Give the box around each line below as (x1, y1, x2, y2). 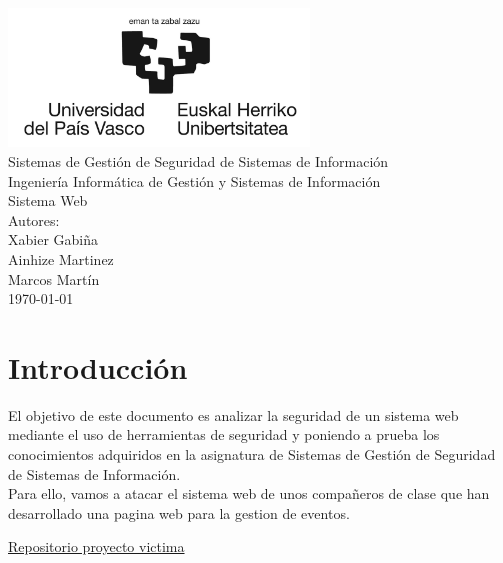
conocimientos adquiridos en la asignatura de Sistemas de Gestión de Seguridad (8, 444, 496, 465)
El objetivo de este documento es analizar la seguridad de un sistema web (8, 404, 459, 425)
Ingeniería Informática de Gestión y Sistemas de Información (8, 170, 381, 191)
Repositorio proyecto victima (8, 536, 185, 557)
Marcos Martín (8, 268, 100, 289)
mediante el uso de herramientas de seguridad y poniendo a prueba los (8, 424, 440, 445)
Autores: (8, 209, 60, 230)
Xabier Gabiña (8, 229, 98, 250)
